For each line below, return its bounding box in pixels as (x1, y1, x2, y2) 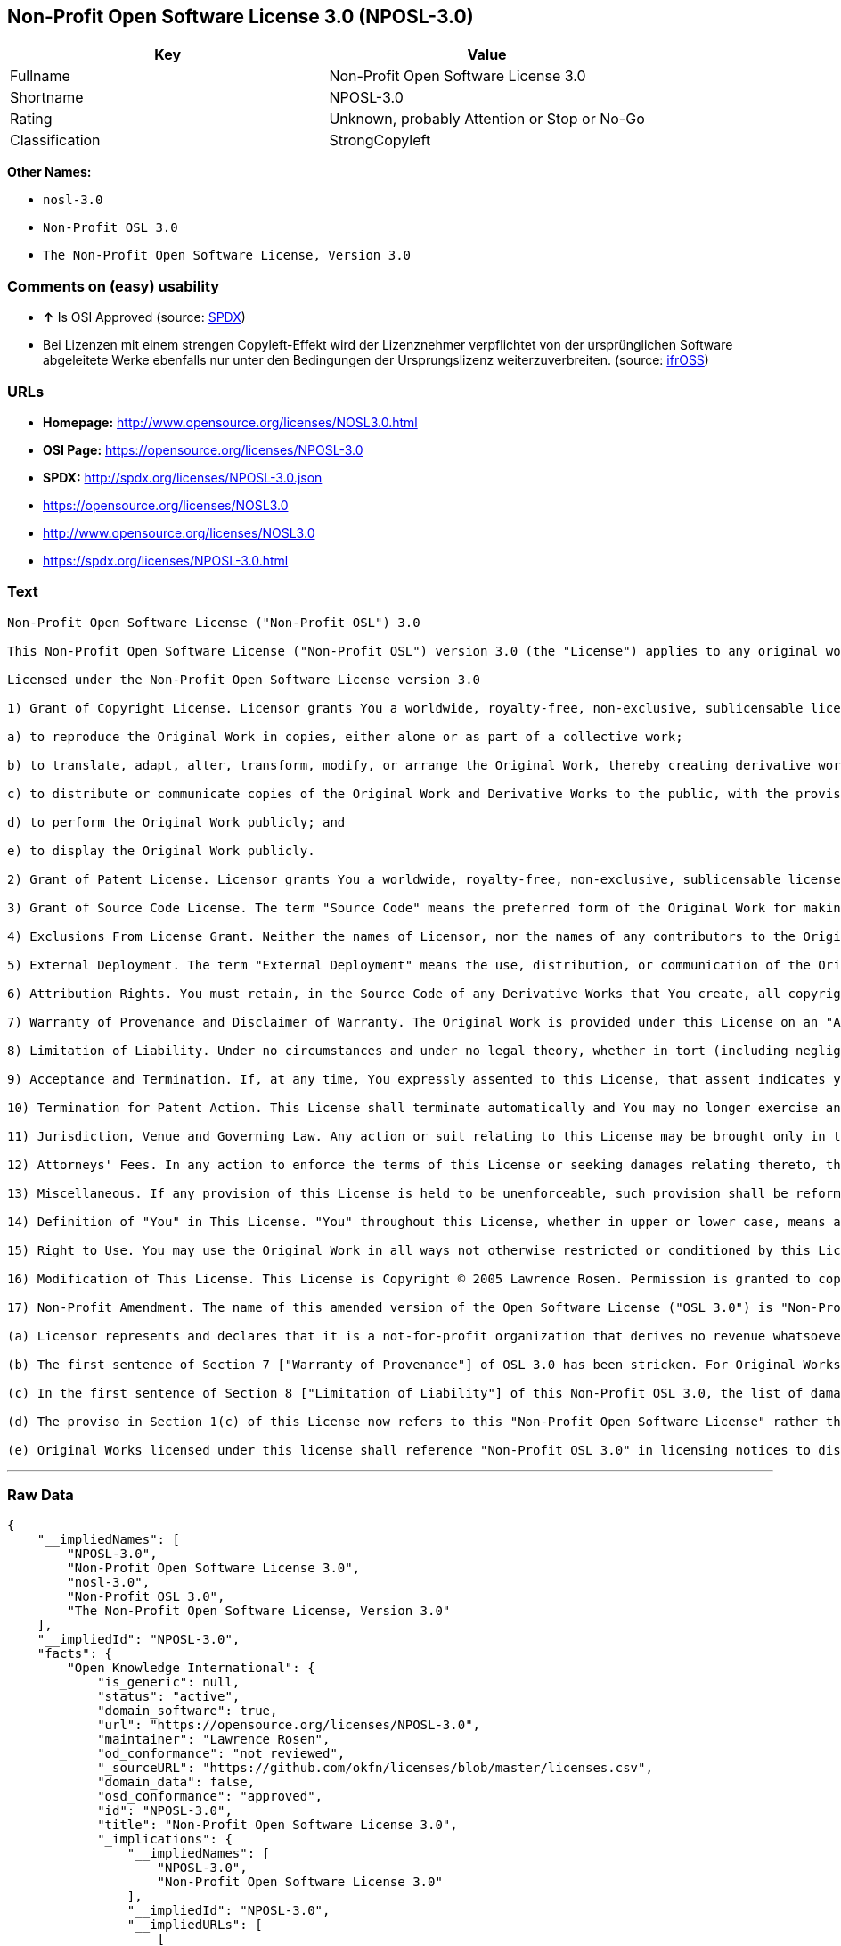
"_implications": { (97, 1832, 233, 1847)
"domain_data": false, (97, 1775, 256, 1790)
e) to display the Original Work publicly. (7, 843, 315, 858)
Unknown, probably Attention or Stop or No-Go (329, 110, 645, 128)
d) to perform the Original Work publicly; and (7, 814, 346, 829)
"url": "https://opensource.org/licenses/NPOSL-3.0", (97, 1718, 481, 1733)
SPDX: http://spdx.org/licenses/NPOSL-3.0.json (43, 469, 323, 485)
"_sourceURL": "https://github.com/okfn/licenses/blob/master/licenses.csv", (97, 1760, 653, 1776)
